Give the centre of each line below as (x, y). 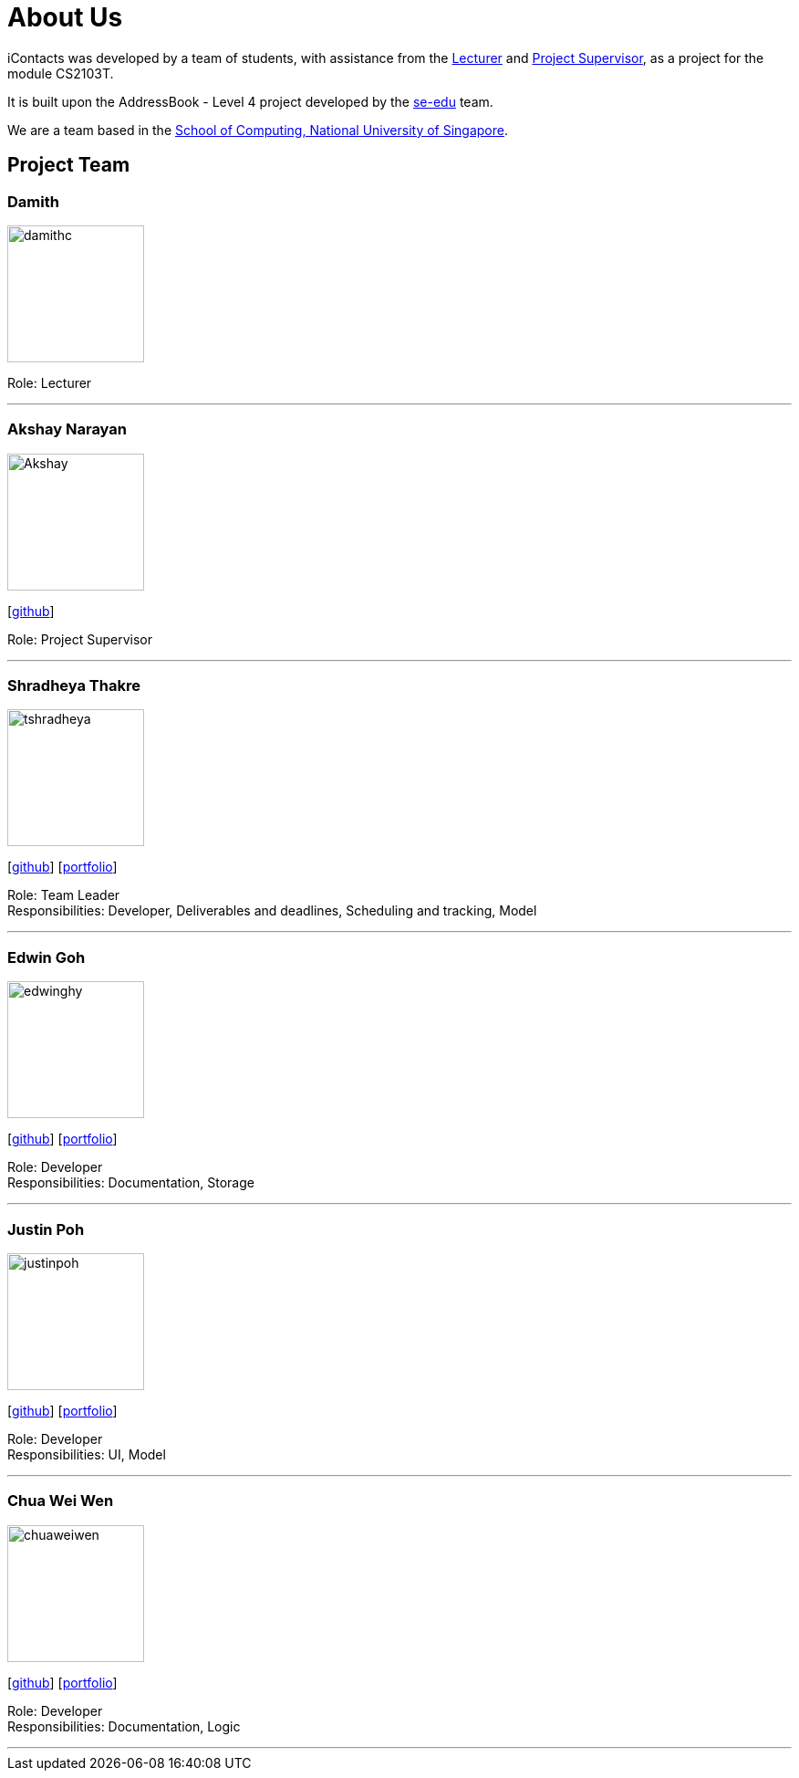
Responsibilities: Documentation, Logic (124, 1726)
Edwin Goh (47, 957)
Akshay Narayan (67, 429)
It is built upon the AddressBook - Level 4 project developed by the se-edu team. (250, 101)
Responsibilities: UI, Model (87, 1454)
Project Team (69, 165)
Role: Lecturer (50, 382)
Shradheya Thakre (74, 686)
